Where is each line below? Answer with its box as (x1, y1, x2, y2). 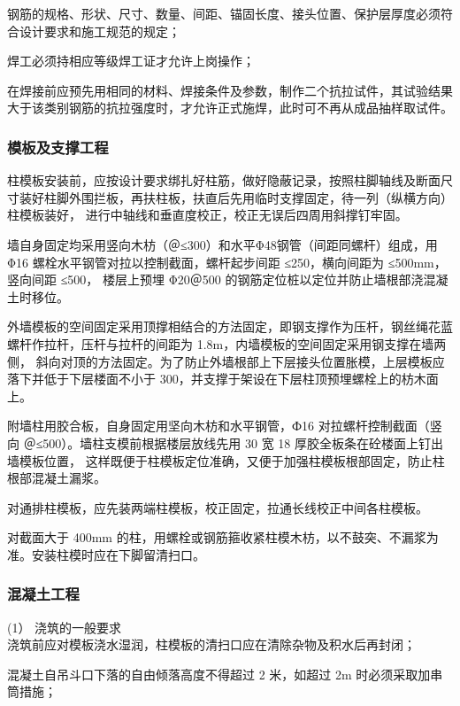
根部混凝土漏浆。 (7, 469, 106, 487)
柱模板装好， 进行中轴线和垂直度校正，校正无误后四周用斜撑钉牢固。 (7, 206, 408, 224)
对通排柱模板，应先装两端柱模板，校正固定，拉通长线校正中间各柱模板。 (7, 498, 428, 516)
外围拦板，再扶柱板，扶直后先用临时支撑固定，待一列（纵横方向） (68, 188, 453, 206)
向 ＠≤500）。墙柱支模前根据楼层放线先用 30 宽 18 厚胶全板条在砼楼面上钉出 (7, 433, 443, 452)
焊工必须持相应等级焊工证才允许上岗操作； (7, 51, 255, 70)
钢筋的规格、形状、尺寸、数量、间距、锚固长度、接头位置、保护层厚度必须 (7, 4, 441, 22)
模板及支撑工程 (7, 136, 109, 158)
